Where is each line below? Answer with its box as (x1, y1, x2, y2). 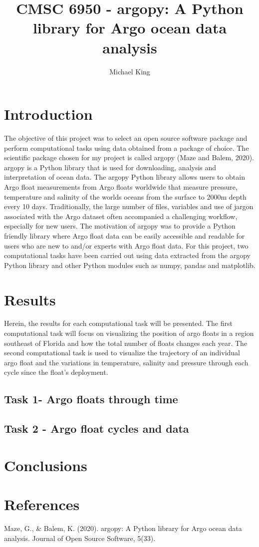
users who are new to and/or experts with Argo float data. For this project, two (4, 240, 249, 251)
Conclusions (4, 455, 87, 475)
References (4, 494, 80, 515)
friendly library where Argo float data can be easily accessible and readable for (4, 230, 245, 241)
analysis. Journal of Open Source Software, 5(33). (4, 533, 156, 543)
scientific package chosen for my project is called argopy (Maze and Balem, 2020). (4, 152, 254, 163)
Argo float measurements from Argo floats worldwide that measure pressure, (4, 182, 238, 192)
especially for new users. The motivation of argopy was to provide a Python (4, 221, 236, 231)
